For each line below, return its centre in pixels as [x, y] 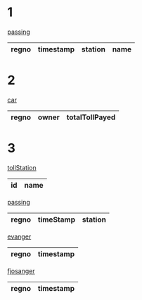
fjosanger [21, 271]
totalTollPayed [91, 117]
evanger [19, 236]
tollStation [22, 167]
